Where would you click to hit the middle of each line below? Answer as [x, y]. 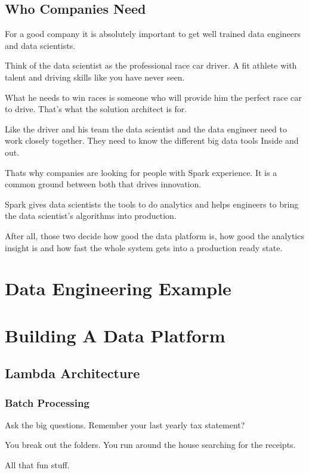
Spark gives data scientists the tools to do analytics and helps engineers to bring [152, 204]
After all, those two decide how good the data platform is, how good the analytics [154, 235]
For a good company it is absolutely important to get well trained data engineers [153, 34]
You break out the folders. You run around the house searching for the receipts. [150, 445]
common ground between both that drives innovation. [103, 184]
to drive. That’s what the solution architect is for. [96, 109]
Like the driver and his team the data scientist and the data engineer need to [146, 129]
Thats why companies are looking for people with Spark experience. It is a [141, 172]
